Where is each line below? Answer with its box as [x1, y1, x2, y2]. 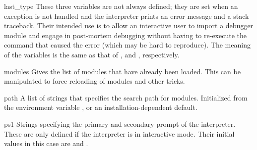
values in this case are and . [4, 138, 88, 149]
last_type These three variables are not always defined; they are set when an [4, 1, 238, 11]
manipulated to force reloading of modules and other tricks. [4, 76, 185, 86]
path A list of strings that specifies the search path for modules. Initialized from [4, 92, 248, 102]
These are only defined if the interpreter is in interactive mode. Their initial [4, 128, 235, 139]
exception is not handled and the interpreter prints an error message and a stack [4, 10, 249, 21]
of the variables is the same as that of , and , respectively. [4, 49, 180, 59]
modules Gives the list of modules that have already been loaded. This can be [4, 66, 241, 76]
